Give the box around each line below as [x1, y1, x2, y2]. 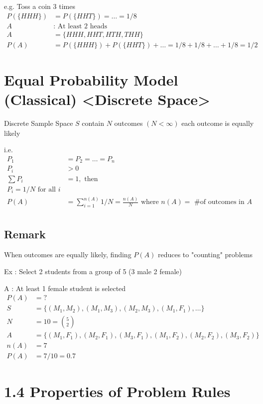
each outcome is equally [181, 118, 254, 128]
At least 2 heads [57, 22, 107, 30]
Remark [4, 226, 46, 241]
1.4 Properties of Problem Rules [4, 381, 231, 401]
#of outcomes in [194, 199, 245, 206]
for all [37, 186, 56, 193]
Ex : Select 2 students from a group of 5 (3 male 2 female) [4, 266, 182, 276]
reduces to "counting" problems [157, 249, 253, 260]
